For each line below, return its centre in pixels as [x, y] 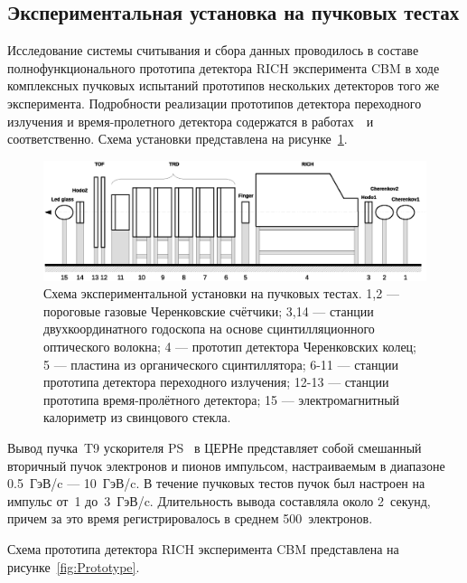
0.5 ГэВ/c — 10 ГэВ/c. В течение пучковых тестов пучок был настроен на [216, 483]
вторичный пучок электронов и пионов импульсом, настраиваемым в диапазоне [226, 465]
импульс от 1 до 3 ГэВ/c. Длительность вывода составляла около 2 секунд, [219, 500]
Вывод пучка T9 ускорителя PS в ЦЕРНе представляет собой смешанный [215, 448]
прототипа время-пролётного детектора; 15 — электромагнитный [222, 399]
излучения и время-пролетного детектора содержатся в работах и [191, 121]
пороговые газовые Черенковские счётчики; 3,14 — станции [209, 310]
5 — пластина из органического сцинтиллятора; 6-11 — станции [221, 364]
